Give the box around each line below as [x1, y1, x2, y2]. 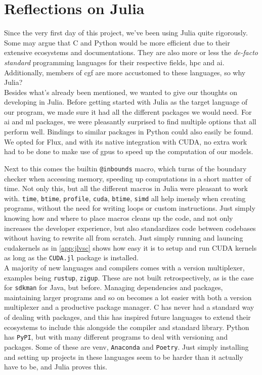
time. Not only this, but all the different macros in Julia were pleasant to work [4, 183, 248, 194]
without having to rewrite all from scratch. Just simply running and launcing [4, 232, 243, 243]
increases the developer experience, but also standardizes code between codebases [4, 222, 256, 233]
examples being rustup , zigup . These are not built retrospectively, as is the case [4, 272, 254, 283]
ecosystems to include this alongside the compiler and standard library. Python [4, 321, 249, 332]
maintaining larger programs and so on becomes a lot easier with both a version [4, 292, 252, 302]
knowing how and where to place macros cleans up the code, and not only [4, 212, 233, 223]
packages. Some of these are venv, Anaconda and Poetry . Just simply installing [4, 341, 249, 352]
